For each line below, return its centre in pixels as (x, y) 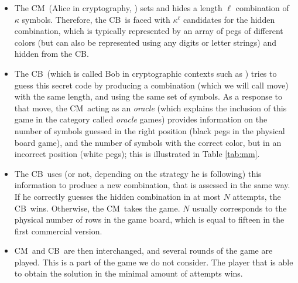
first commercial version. (58, 231)
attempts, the (257, 196)
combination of (262, 8)
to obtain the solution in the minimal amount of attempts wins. (129, 273)
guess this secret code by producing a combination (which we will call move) (151, 85)
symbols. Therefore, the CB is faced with (96, 19)
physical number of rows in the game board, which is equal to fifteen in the (149, 219)
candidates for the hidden (229, 19)
